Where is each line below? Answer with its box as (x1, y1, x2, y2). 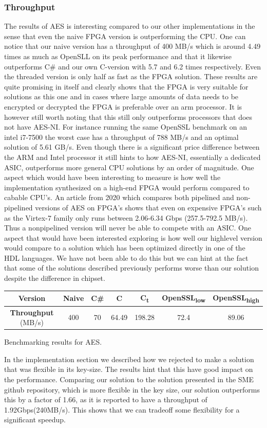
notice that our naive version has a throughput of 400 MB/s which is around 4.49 (4, 41, 261, 51)
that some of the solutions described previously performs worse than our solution (4, 262, 259, 273)
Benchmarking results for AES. (4, 336, 102, 347)
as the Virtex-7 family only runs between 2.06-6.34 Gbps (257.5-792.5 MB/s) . (4, 212, 248, 223)
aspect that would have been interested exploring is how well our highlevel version (4, 232, 262, 243)
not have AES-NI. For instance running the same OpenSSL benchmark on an (4, 121, 247, 132)
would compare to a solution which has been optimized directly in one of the (4, 242, 245, 253)
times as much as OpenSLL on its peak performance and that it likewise (4, 51, 232, 61)
